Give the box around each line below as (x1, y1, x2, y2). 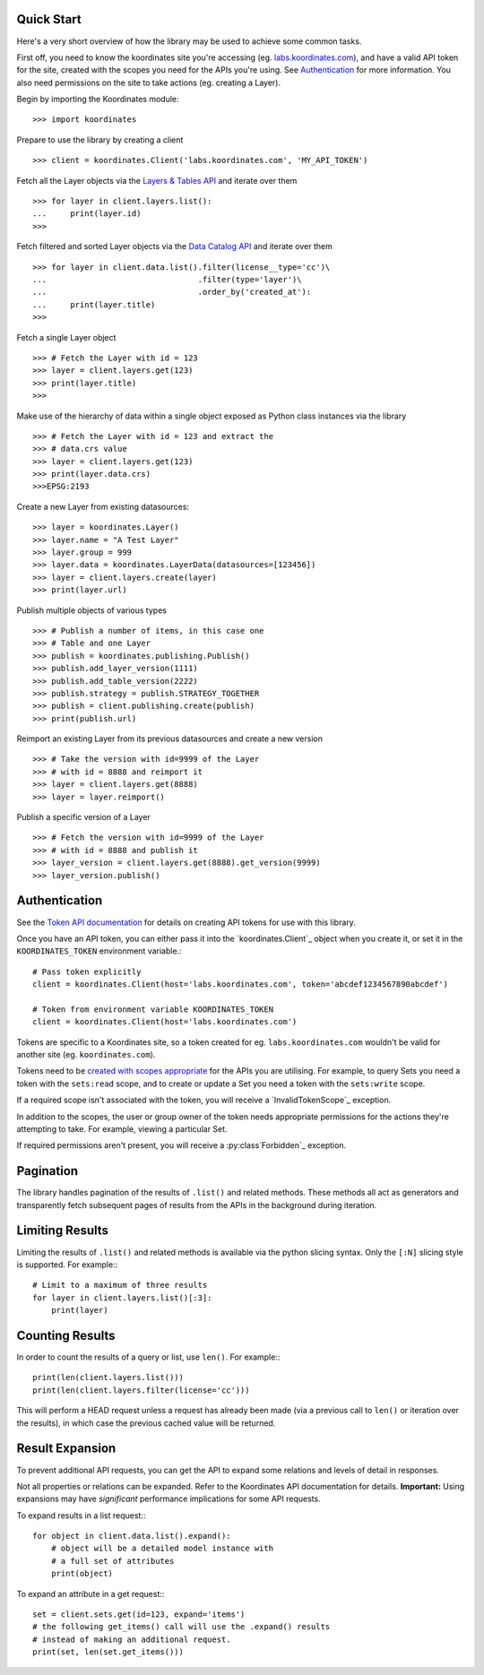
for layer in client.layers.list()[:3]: (32, 1292, 212, 1303)
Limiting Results (16, 1223, 109, 1239)
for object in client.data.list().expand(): (32, 1531, 232, 1541)
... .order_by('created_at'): (32, 287, 312, 298)
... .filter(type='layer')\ (32, 274, 302, 284)
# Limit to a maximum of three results (32, 1280, 208, 1291)
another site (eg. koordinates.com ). (16, 1049, 156, 1060)
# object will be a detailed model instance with (50, 1543, 273, 1554)
